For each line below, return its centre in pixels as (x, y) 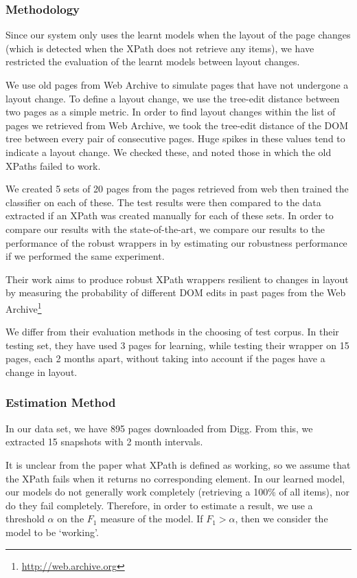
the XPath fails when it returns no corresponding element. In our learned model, (175, 478)
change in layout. (42, 371)
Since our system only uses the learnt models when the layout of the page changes (178, 35)
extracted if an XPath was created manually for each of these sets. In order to (170, 215)
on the (71, 519)
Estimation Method (61, 402)
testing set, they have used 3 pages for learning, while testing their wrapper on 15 (177, 345)
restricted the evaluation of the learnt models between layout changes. (153, 62)
